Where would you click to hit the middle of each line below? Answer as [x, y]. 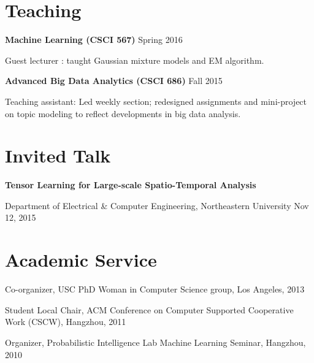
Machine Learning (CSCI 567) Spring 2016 [94, 40]
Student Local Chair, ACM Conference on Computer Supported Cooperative [149, 309]
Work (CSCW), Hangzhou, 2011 [66, 322]
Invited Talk [58, 155]
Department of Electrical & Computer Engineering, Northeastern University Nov [157, 205]
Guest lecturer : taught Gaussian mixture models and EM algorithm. [135, 60]
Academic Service [81, 260]
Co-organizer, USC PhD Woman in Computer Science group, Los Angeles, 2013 [155, 289]
